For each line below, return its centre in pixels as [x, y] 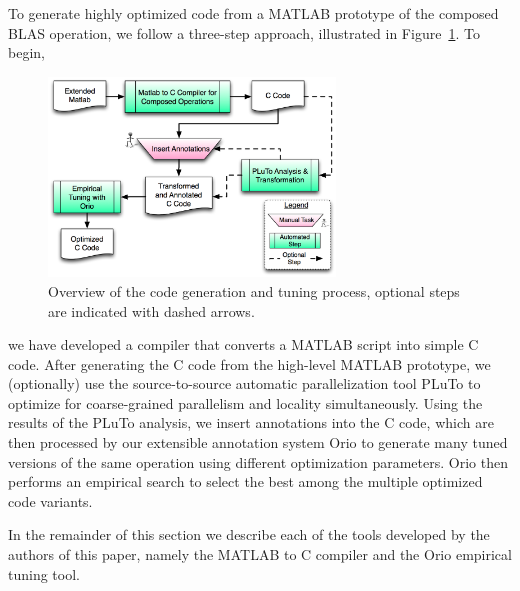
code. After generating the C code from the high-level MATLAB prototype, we [249, 363]
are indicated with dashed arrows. [151, 310]
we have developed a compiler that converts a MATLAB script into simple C [243, 344]
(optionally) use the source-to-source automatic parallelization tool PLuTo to [244, 383]
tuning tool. [44, 573]
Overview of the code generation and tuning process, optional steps [254, 290]
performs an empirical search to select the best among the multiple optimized [245, 481]
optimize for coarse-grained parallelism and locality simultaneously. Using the [245, 402]
